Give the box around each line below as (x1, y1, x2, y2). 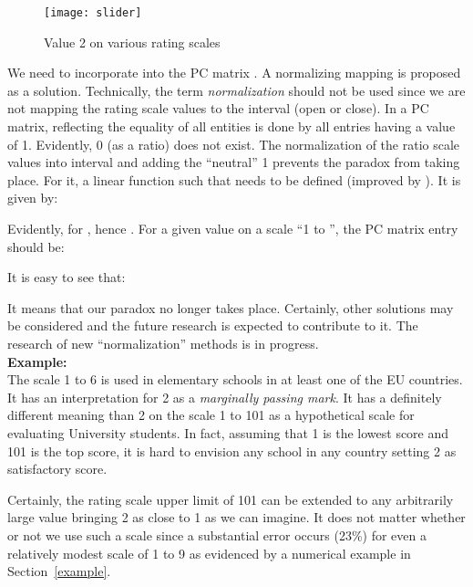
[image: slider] (44, 6, 142, 19)
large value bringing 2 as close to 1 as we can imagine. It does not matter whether (7, 508, 466, 527)
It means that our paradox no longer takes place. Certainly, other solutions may (7, 298, 454, 317)
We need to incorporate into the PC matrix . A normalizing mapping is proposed (7, 63, 461, 82)
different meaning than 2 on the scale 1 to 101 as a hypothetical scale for (7, 405, 415, 425)
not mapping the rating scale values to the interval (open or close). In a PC (7, 99, 429, 118)
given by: (7, 188, 58, 207)
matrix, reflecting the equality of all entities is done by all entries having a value (7, 117, 456, 136)
